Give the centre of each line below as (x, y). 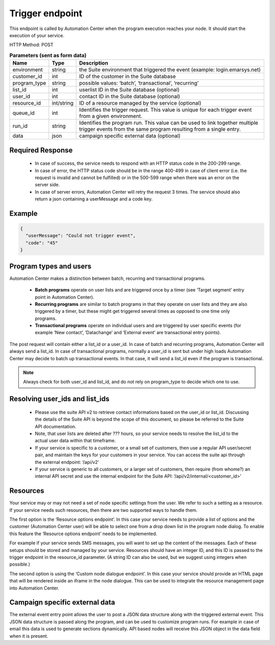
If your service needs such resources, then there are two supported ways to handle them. (104, 510)
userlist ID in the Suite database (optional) (129, 90)
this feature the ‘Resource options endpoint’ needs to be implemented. (83, 534)
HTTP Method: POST (31, 45)
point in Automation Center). (64, 297)
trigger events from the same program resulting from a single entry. (160, 129)
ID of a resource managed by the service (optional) (140, 103)
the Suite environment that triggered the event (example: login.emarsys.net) (170, 70)
